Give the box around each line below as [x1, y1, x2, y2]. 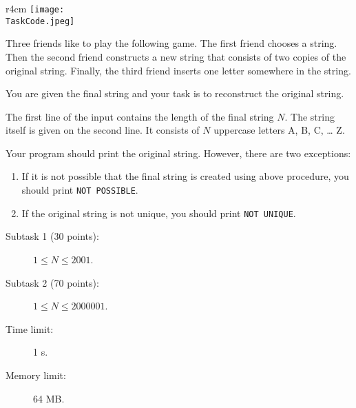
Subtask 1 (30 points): [6, 229, 99, 243]
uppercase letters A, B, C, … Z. [213, 123, 345, 137]
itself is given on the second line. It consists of [6, 123, 200, 137]
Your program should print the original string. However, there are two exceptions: [6, 145, 351, 160]
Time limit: [6, 321, 54, 336]
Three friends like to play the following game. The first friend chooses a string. [6, 36, 337, 50]
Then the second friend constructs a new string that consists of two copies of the [6, 49, 346, 63]
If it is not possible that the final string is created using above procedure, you [21, 169, 349, 183]
